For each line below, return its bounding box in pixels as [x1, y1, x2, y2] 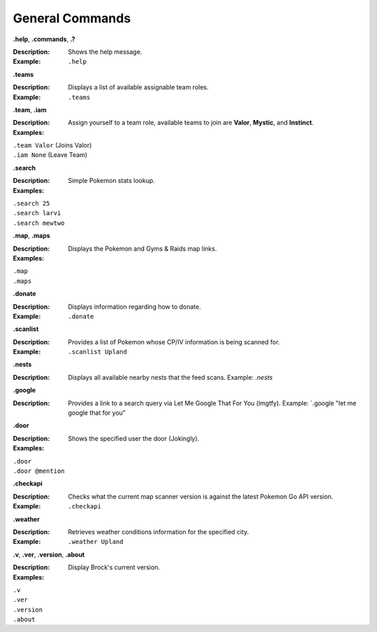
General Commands [13, 10, 131, 26]
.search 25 [13, 200, 50, 207]
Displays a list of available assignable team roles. [68, 83, 209, 91]
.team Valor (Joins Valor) [13, 141, 92, 149]
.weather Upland [68, 538, 124, 546]
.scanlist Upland [68, 348, 127, 356]
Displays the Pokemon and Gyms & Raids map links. [68, 244, 217, 253]
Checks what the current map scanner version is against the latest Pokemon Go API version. [68, 492, 334, 501]
